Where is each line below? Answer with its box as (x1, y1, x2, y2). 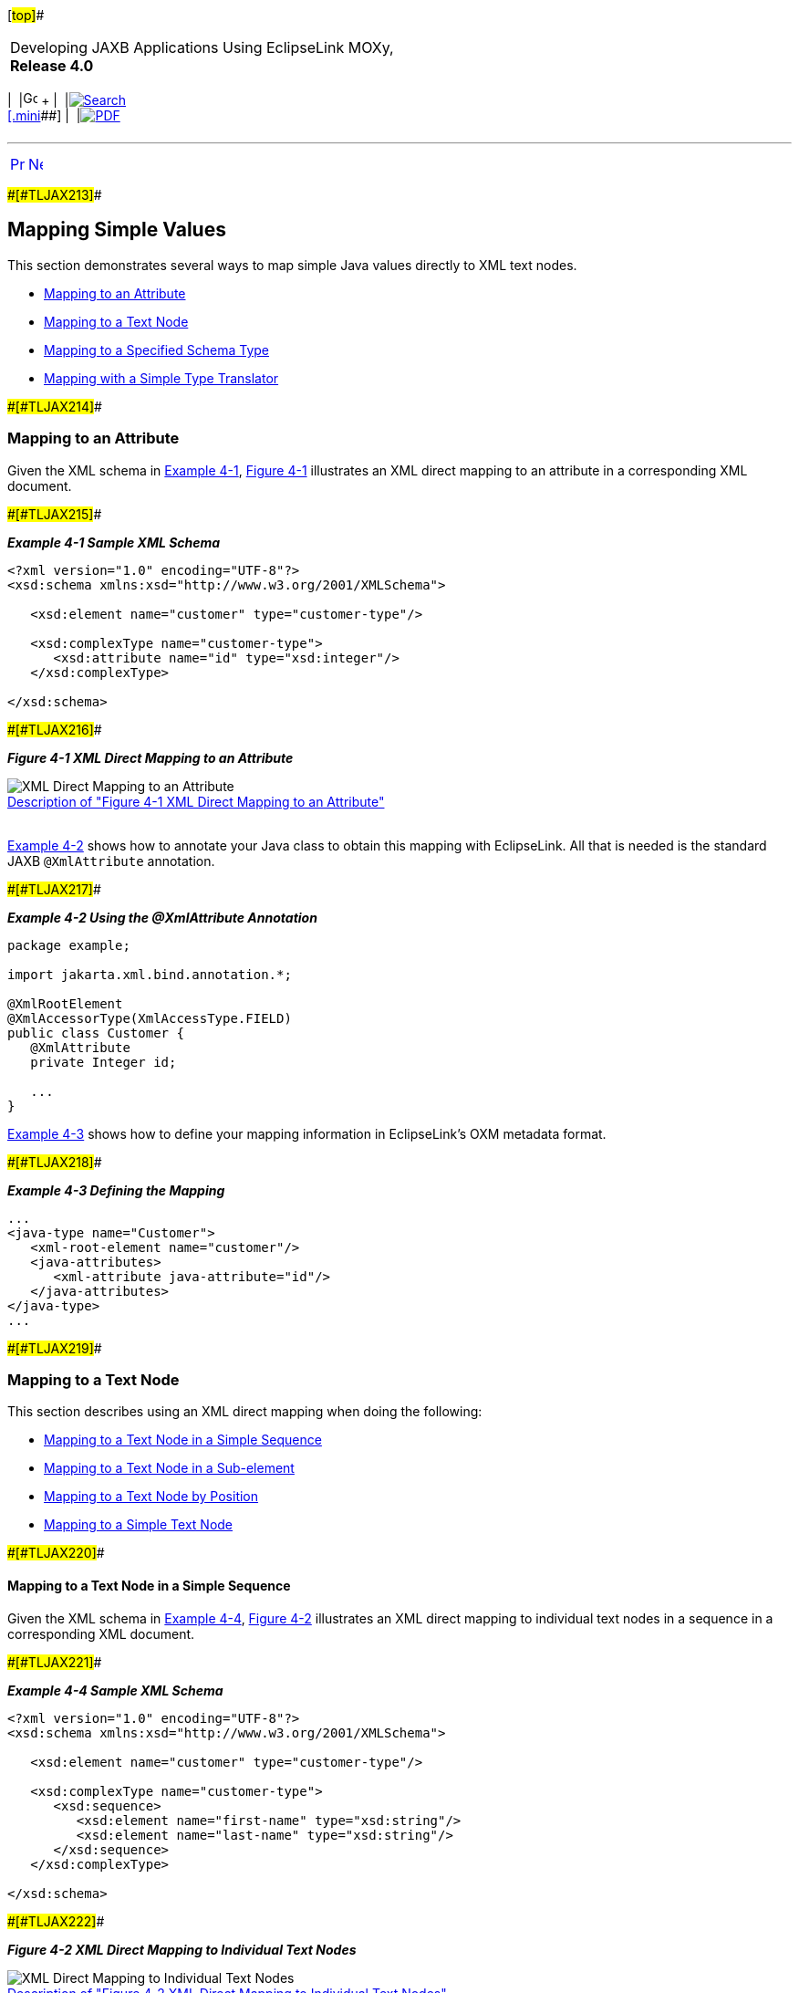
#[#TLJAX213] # (7, 187, 102, 203)
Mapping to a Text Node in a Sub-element (44, 1460, 295, 1476)
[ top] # (7, 7, 45, 23)
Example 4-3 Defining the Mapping (7, 1182, 225, 1198)
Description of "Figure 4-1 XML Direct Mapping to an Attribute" (7, 793, 385, 809)
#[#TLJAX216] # (7, 721, 102, 737)
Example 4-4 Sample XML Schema (7, 1682, 223, 1698)
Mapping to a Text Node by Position (44, 1488, 259, 1505)
